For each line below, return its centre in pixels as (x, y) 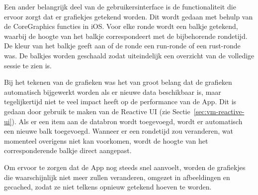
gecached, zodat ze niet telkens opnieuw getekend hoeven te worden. (108, 187)
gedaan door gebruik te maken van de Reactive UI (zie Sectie (97, 111)
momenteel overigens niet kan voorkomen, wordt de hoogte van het (106, 140)
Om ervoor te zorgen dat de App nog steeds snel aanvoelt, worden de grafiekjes (125, 167)
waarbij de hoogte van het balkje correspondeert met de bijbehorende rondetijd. (126, 36)
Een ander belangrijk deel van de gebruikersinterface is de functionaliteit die (120, 6)
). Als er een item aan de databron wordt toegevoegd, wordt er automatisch (127, 121)
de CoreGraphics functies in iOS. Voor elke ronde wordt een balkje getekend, (121, 26)
